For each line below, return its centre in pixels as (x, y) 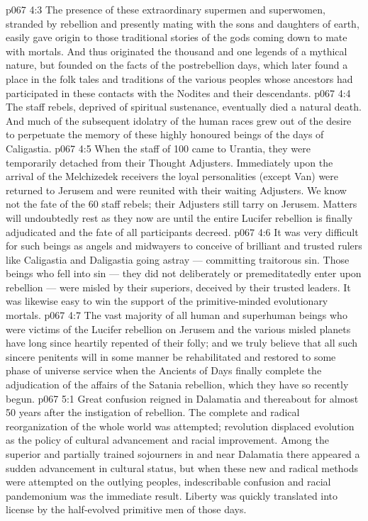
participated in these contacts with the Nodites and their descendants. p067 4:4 (178, 93)
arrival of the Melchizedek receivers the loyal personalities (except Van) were (172, 176)
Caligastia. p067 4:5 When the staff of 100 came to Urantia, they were (158, 148)
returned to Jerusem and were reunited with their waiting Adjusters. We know (176, 190)
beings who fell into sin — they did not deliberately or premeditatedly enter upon (184, 273)
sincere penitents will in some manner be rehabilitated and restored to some (171, 356)
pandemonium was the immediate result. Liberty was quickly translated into (172, 495)
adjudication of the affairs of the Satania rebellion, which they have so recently (177, 385)
